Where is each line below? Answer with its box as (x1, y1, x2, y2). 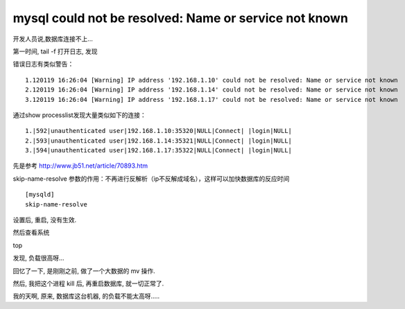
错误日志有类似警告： (12, 60, 74, 69)
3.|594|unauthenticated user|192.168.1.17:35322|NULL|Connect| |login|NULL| (25, 146, 293, 154)
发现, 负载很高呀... (12, 254, 65, 263)
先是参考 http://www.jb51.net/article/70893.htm (12, 161, 148, 170)
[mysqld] (25, 191, 55, 199)
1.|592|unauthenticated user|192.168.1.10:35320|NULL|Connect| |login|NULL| (25, 127, 293, 135)
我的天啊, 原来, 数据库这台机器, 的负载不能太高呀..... (12, 292, 160, 301)
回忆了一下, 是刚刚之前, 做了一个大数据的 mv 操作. (12, 267, 155, 275)
